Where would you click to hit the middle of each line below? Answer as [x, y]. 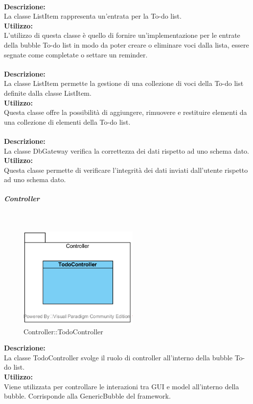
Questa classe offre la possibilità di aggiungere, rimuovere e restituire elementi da [126, 112]
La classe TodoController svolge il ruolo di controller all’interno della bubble [118, 357]
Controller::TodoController [63, 331]
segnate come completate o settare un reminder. [76, 54]
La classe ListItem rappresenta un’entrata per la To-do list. [93, 16]
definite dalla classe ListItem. [48, 93]
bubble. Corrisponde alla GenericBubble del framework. [87, 396]
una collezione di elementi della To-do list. [67, 121]
